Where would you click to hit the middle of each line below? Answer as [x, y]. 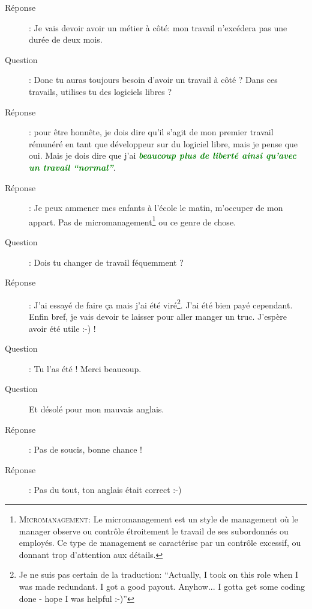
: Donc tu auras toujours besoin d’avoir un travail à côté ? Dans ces [153, 80]
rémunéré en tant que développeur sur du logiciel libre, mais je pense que [163, 143]
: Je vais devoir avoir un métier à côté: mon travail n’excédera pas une [158, 27]
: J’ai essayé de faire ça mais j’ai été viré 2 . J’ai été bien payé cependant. [161, 304]
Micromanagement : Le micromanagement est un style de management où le [158, 519]
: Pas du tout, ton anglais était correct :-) [105, 490]
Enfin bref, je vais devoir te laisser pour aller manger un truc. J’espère [158, 316]
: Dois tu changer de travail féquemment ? [106, 262]
